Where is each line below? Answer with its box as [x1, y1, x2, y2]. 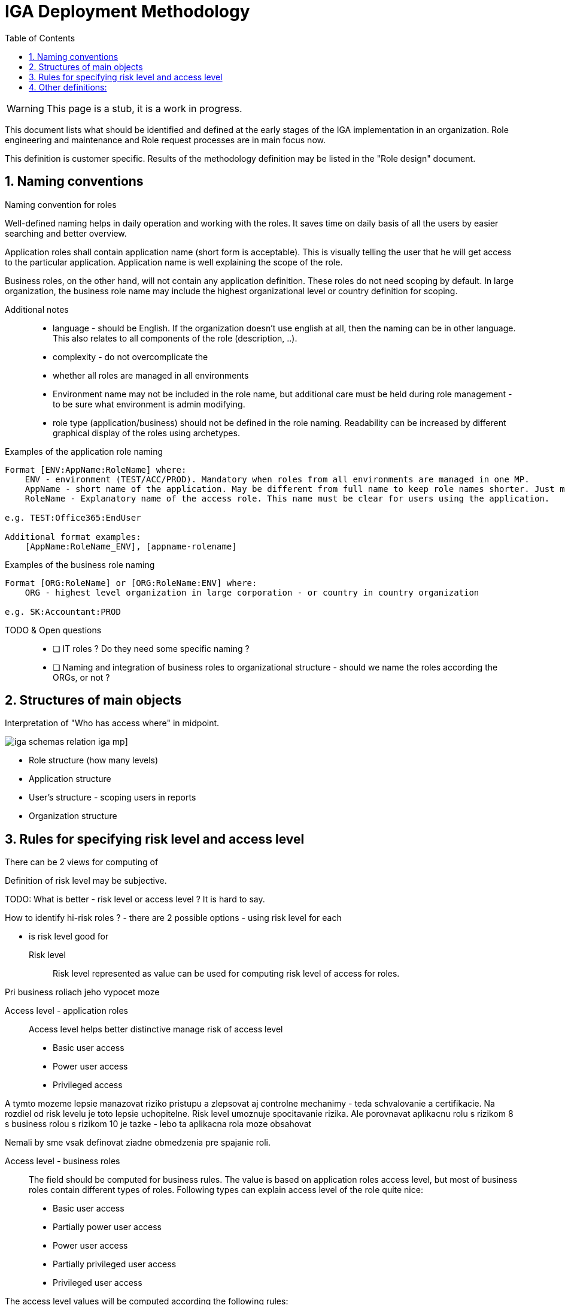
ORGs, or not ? [53, 672, 110, 682]
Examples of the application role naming [5, 446, 163, 457]
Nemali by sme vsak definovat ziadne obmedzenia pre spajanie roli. [5, 1137, 271, 1148]
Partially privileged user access [53, 1259, 177, 1270]
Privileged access [53, 1080, 123, 1090]
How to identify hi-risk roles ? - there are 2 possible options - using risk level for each [5, 913, 342, 923]
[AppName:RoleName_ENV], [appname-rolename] [25, 541, 237, 551]
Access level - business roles [5, 1156, 120, 1167]
